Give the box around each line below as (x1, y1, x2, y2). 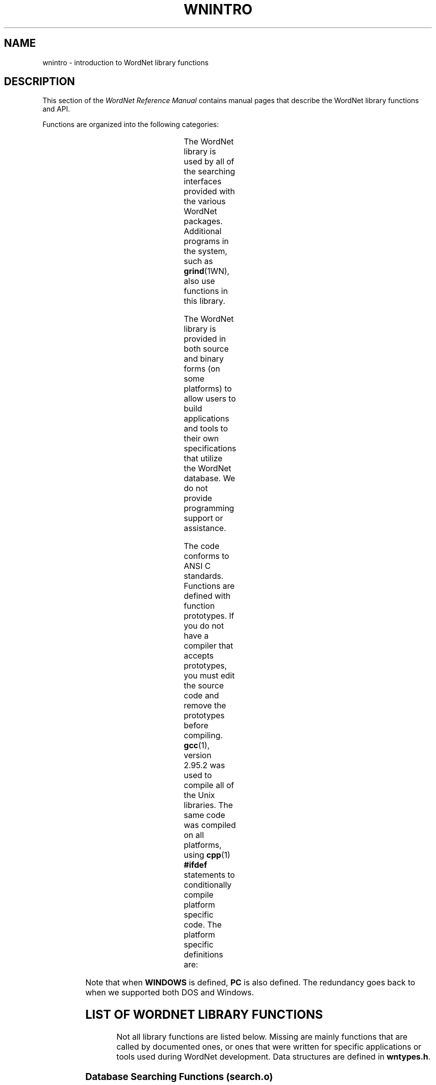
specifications (184, 443, 236, 454)
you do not (184, 621, 224, 631)
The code (184, 541, 219, 551)
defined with (184, 591, 230, 601)
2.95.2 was (184, 760, 225, 771)
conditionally (184, 880, 232, 890)
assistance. (184, 523, 226, 534)
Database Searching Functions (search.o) (85, 1071, 273, 1083)
